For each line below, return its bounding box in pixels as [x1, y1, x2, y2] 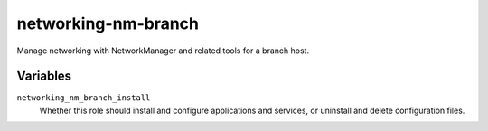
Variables [16, 69, 72, 84]
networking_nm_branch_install [16, 93, 151, 103]
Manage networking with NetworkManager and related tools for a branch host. [16, 45, 310, 56]
